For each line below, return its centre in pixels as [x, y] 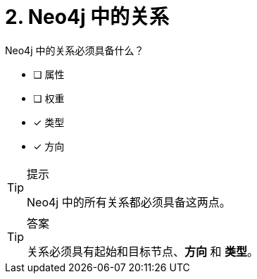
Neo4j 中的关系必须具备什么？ [75, 50]
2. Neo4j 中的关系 [87, 17]
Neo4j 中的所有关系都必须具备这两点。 [129, 202]
